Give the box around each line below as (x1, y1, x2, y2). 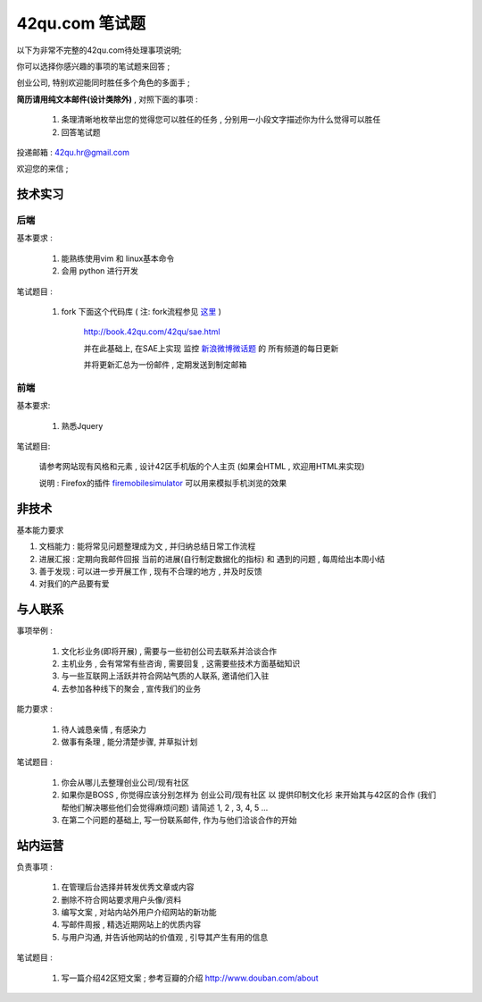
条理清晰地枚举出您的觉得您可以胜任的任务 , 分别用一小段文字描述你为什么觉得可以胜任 (61, 114, 381, 125)
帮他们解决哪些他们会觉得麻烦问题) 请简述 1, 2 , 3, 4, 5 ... (61, 802, 269, 813)
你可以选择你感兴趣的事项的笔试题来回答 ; (16, 61, 170, 72)
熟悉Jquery (61, 420, 104, 431)
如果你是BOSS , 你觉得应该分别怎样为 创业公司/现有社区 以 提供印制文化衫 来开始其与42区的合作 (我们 (61, 789, 436, 800)
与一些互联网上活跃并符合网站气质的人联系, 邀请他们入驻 (61, 670, 270, 681)
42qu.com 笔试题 (16, 13, 146, 33)
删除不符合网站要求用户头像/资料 (61, 894, 182, 905)
